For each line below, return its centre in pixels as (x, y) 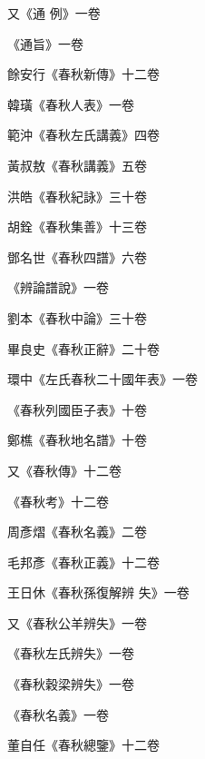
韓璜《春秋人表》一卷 (71, 104)
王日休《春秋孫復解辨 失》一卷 (98, 592)
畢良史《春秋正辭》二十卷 (83, 348)
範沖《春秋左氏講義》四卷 (83, 135)
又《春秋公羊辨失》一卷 (77, 622)
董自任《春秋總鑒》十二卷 (83, 745)
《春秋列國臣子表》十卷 (77, 409)
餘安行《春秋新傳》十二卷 (83, 74)
